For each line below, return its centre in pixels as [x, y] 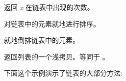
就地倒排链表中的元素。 [42, 40]
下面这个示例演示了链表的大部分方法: [63, 73]
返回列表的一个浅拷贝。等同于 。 [57, 56]
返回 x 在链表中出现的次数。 [49, 7]
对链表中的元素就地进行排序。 [52, 23]
